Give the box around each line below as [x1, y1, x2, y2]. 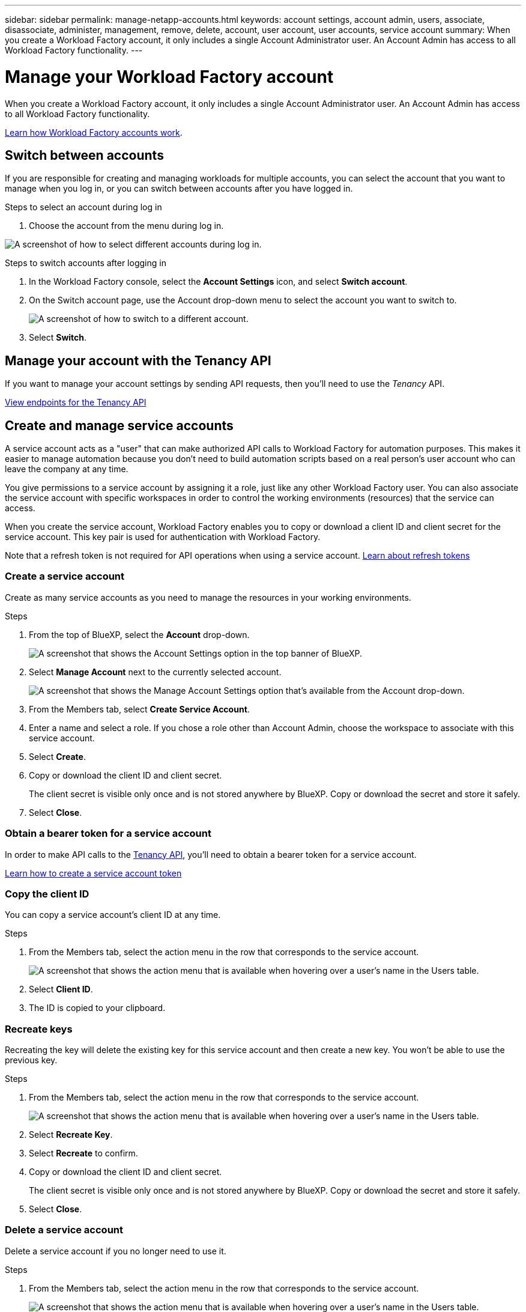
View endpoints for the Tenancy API [5, 397, 147, 408]
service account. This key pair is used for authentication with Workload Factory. [5, 532, 321, 542]
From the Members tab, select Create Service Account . [29, 703, 250, 714]
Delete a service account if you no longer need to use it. [5, 1245, 226, 1256]
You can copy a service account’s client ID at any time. [5, 910, 221, 920]
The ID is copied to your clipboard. [29, 1003, 166, 1013]
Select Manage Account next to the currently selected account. [29, 666, 282, 677]
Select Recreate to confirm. [29, 1148, 138, 1159]
